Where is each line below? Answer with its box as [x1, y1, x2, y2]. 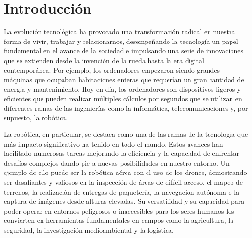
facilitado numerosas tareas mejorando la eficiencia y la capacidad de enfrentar [4, 148, 239, 158]
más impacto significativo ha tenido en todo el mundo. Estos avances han [4, 138, 223, 149]
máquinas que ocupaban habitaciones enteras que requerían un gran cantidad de [4, 74, 244, 85]
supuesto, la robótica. [4, 112, 68, 123]
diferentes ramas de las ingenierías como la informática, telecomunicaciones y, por [4, 103, 248, 113]
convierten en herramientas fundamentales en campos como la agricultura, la [4, 215, 234, 225]
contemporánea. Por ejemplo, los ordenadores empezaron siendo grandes [4, 65, 220, 75]
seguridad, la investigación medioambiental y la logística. [4, 225, 174, 235]
